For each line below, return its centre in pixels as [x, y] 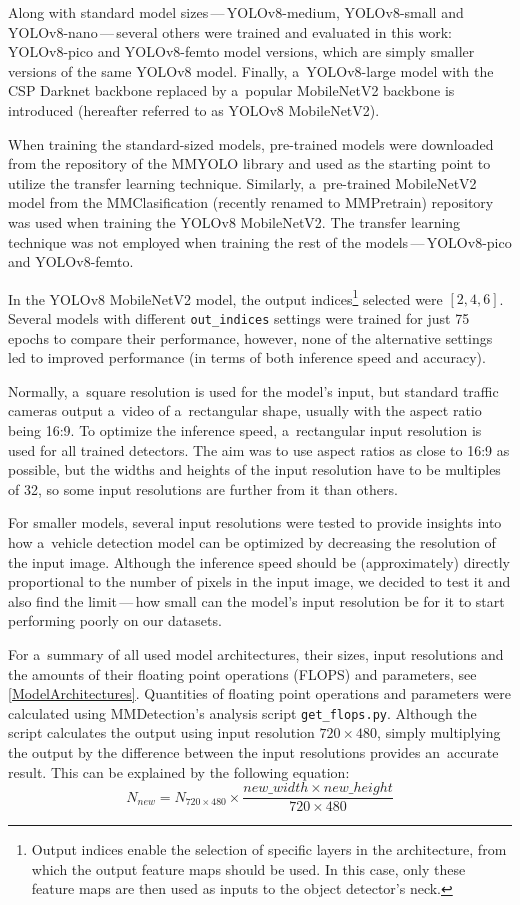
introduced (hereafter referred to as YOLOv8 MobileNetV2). [194, 109]
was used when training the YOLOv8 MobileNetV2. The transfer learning [234, 221]
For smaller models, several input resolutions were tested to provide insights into [255, 522]
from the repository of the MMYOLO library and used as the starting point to [249, 163]
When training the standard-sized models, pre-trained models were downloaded [251, 143]
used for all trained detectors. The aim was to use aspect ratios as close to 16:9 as [259, 449]
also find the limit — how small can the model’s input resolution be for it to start [256, 600]
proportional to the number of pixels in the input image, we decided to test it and [259, 581]
